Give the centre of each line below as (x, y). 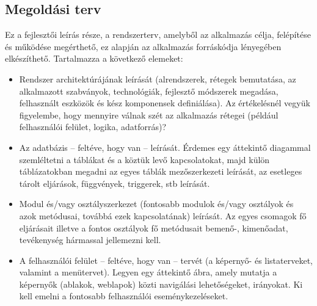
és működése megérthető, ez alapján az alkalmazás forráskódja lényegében (143, 46)
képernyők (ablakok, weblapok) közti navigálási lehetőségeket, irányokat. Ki (161, 284)
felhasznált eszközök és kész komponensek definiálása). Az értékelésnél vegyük (165, 103)
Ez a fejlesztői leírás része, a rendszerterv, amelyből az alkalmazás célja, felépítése (158, 35)
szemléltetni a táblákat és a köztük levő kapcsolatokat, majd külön (144, 159)
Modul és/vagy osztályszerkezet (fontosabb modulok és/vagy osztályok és (156, 204)
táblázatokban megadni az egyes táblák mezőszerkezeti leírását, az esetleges (161, 171)
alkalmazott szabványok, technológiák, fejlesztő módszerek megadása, (149, 91)
